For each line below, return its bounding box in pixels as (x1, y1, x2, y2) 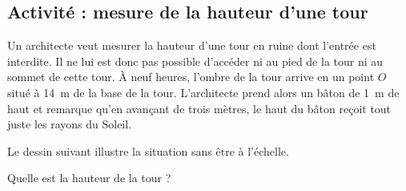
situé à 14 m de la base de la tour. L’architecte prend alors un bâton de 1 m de (7, 83, 400, 100)
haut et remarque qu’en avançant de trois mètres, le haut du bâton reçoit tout (7, 100, 392, 116)
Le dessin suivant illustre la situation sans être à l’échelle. (7, 142, 289, 159)
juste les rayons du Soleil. (7, 116, 132, 132)
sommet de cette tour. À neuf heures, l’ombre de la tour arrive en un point (7, 68, 375, 85)
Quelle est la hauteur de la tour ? (7, 169, 171, 186)
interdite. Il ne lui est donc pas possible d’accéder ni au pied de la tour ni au (7, 52, 384, 69)
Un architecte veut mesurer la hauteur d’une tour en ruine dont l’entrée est (7, 37, 376, 54)
